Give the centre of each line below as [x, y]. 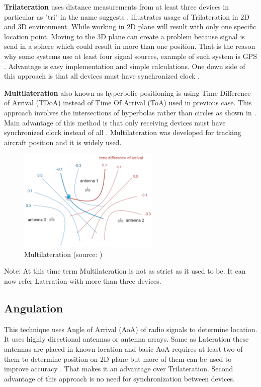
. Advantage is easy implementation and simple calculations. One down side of [125, 66]
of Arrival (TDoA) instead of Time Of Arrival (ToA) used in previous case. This [128, 103]
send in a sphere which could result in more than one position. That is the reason [130, 46]
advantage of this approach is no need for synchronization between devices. [119, 378]
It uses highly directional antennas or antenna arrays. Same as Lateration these [126, 339]
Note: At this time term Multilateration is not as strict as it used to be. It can [125, 271]
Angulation [34, 308]
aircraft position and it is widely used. [63, 142]
